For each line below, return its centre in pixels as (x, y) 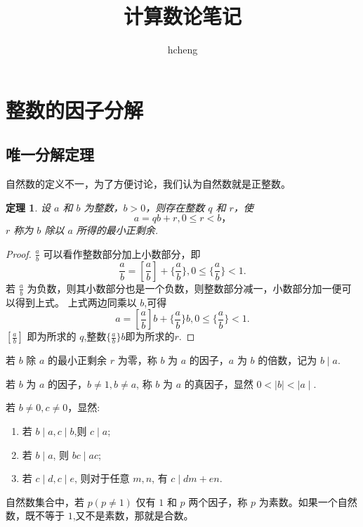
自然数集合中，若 (45, 501)
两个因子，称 (218, 501)
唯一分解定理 (50, 154)
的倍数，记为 (288, 360)
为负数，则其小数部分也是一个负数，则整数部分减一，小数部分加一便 (184, 288)
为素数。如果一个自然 (308, 501)
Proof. (19, 253)
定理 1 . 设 (28, 207)
